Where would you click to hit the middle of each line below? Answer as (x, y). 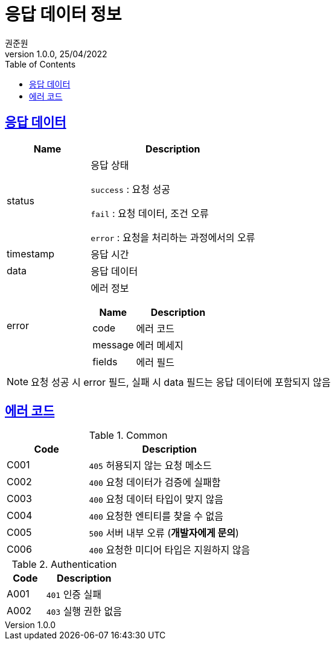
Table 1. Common (128, 436)
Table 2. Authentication (64, 565)
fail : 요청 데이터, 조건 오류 (150, 213)
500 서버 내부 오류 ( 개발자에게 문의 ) (164, 533)
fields (105, 361)
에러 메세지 (160, 345)
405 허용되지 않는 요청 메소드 (150, 466)
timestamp (31, 253)
